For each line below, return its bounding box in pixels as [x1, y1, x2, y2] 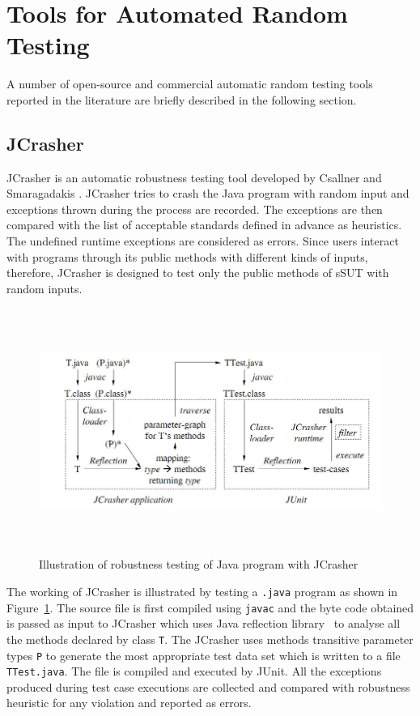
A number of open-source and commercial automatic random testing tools [6, 75, 373, 92]
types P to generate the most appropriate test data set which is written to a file [6, 646, 401, 663]
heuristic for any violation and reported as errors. [6, 694, 252, 711]
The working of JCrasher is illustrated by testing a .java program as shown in [6, 583, 398, 599]
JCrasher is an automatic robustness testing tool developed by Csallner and [6, 168, 382, 185]
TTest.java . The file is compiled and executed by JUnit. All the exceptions [6, 663, 382, 680]
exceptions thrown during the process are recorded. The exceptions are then [6, 200, 383, 217]
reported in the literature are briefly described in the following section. [6, 91, 357, 108]
